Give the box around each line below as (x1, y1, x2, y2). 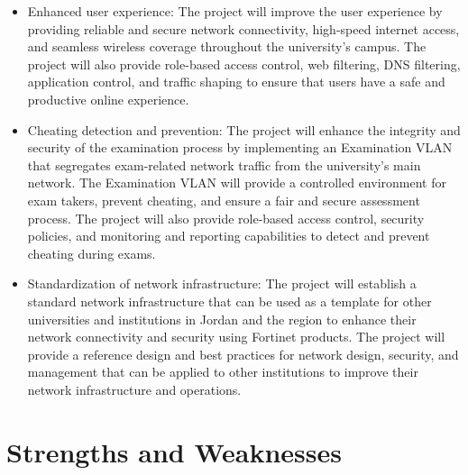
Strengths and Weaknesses (6, 433, 342, 470)
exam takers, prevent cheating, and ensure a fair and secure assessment (27, 190, 420, 209)
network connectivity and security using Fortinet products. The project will (27, 327, 445, 346)
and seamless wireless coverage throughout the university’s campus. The (27, 37, 427, 56)
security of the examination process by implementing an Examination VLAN (27, 138, 453, 157)
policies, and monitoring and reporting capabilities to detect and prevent (27, 226, 430, 245)
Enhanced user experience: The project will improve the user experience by (27, 2, 443, 20)
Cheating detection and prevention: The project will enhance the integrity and (27, 120, 461, 139)
